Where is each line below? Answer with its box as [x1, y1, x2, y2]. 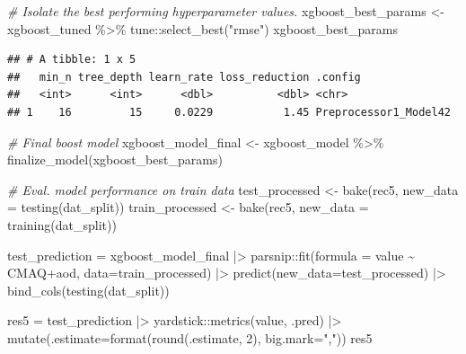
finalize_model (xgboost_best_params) [7, 150, 223, 169]
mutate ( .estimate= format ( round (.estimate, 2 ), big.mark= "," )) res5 [7, 328, 373, 347]
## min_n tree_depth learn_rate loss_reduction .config [7, 70, 361, 84]
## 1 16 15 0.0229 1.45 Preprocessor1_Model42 [7, 105, 451, 119]
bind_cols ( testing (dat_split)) [7, 280, 170, 299]
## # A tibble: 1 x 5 [7, 53, 136, 66]
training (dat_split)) [7, 215, 117, 234]
